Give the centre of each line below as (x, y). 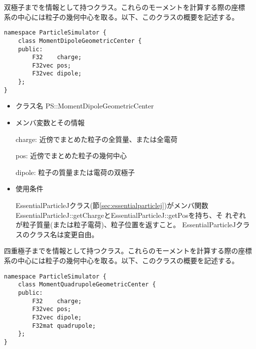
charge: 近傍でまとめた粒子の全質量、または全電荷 (96, 139)
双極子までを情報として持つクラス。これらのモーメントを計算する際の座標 (125, 7)
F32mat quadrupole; (64, 326)
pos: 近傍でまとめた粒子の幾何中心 (71, 156)
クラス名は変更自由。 (64, 234)
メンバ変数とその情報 (50, 122)
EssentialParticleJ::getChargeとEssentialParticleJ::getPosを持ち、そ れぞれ (131, 215)
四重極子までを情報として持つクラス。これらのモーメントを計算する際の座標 (128, 251)
